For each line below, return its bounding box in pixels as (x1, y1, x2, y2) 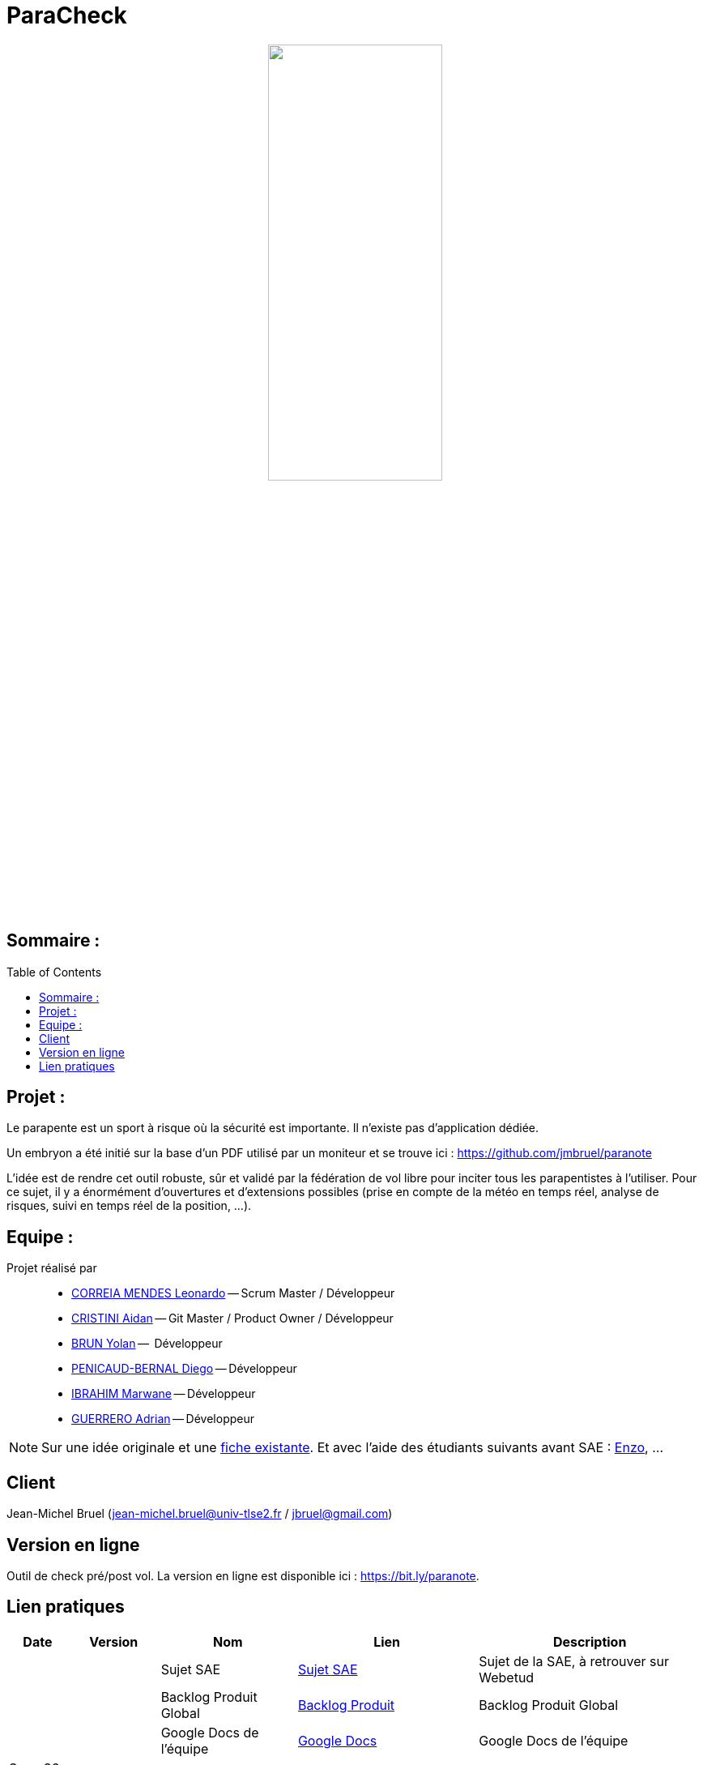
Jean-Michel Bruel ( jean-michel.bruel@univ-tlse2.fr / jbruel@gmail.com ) (6, 1506, 393, 1521)
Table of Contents (6, 964, 102, 979)
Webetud (479, 1669, 535, 1686)
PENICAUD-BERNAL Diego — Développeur (71, 1361, 297, 1376)
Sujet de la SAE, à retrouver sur (479, 1652, 670, 1669)
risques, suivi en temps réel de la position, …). (6, 1199, 252, 1213)
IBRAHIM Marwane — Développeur (71, 1387, 256, 1401)
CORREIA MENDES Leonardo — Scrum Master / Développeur (71, 1286, 395, 1301)
